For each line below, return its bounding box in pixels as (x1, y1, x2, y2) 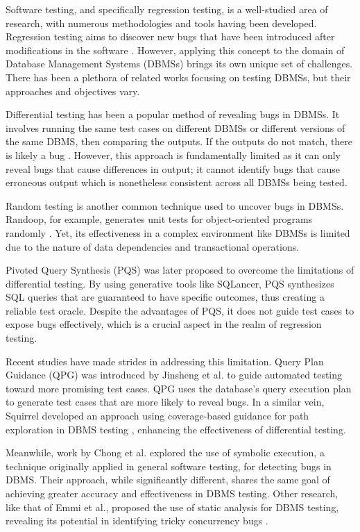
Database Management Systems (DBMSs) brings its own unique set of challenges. (6, 56, 353, 71)
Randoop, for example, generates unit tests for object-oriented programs (6, 212, 313, 226)
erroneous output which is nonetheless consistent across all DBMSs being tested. (6, 175, 348, 190)
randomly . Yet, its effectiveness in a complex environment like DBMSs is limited (6, 225, 350, 240)
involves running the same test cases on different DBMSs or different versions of (6, 120, 345, 135)
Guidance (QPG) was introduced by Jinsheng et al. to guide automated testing (6, 367, 343, 382)
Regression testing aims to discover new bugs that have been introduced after (6, 29, 335, 44)
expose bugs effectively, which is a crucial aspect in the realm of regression (6, 317, 322, 331)
